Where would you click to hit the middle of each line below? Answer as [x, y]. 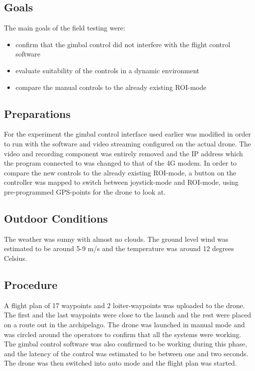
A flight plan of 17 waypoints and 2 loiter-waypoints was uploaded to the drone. [125, 305]
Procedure [31, 284]
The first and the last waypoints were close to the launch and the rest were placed [127, 315]
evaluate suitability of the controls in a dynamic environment [107, 70]
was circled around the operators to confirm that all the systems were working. [123, 334]
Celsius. [15, 258]
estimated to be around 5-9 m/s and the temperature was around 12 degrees [119, 248]
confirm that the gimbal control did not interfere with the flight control [123, 44]
